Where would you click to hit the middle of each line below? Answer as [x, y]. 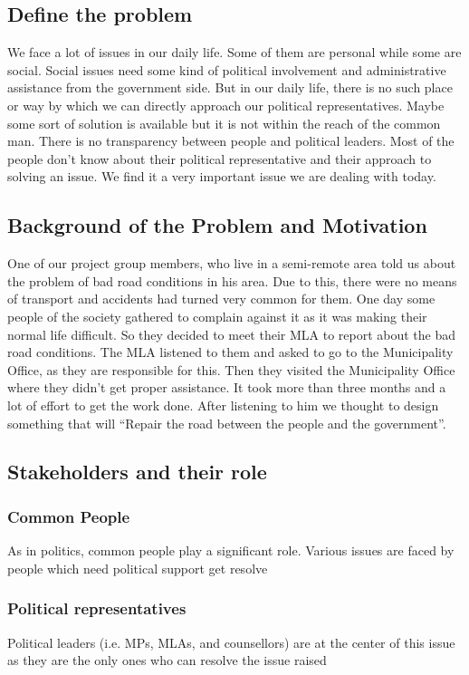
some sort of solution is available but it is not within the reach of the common [224, 123]
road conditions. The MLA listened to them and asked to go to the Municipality [230, 352]
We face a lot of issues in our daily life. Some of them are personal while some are [234, 52]
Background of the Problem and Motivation [217, 225]
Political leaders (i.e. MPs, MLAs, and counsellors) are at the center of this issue [231, 642]
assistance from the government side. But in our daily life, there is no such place [230, 87]
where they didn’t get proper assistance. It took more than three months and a [227, 387]
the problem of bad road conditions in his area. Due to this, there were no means [232, 280]
